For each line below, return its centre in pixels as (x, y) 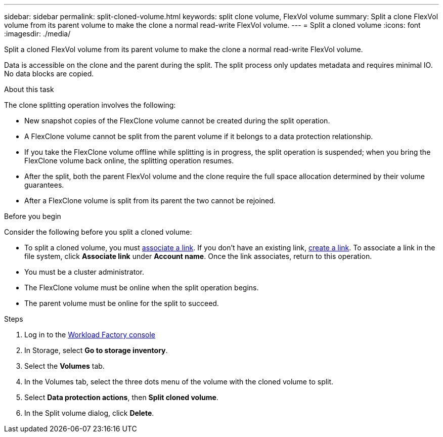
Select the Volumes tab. (64, 366)
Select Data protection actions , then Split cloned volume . (121, 397)
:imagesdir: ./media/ (37, 34)
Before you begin (33, 216)
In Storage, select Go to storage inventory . (96, 350)
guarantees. (44, 185)
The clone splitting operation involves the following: (90, 105)
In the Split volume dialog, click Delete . (89, 413)
